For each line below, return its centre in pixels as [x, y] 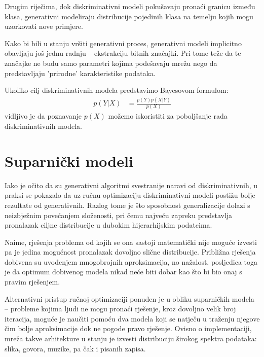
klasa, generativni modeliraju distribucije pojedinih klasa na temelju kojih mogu [129, 16]
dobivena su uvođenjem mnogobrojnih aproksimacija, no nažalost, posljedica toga [131, 261]
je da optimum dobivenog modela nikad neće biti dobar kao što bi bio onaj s [123, 272]
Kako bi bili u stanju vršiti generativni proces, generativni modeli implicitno [123, 43]
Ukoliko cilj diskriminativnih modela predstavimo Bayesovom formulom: [117, 90]
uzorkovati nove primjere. [44, 26]
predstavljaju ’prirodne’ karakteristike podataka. [80, 73]
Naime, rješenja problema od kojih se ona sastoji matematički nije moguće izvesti [131, 242]
